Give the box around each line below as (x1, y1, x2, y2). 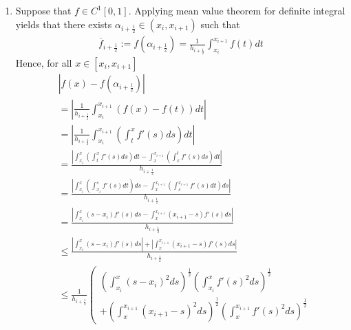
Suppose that (15, 3, 72, 17)
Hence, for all (15, 55, 72, 69)
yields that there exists (15, 16, 112, 31)
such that (200, 16, 240, 31)
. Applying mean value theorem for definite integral (128, 3, 345, 17)
